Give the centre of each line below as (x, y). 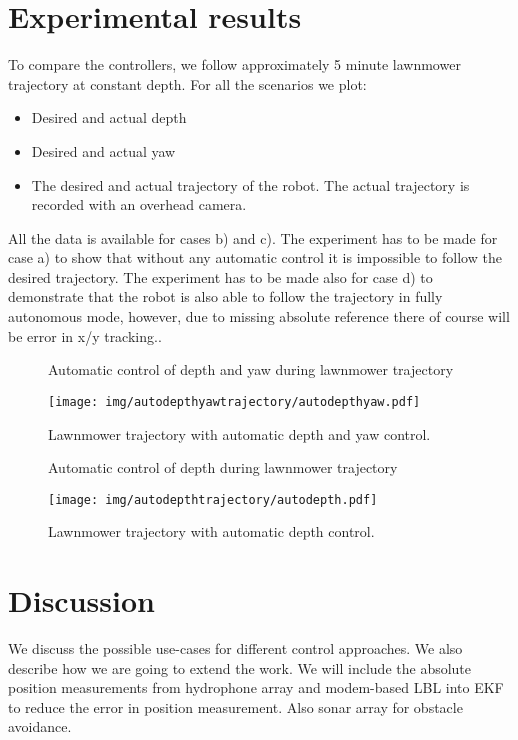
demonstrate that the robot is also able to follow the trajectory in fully (225, 296)
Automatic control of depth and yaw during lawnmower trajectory (251, 369)
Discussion (81, 600)
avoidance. (40, 726)
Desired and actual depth (109, 117)
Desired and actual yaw (103, 150)
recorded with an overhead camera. (139, 204)
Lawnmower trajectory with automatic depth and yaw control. (239, 433)
